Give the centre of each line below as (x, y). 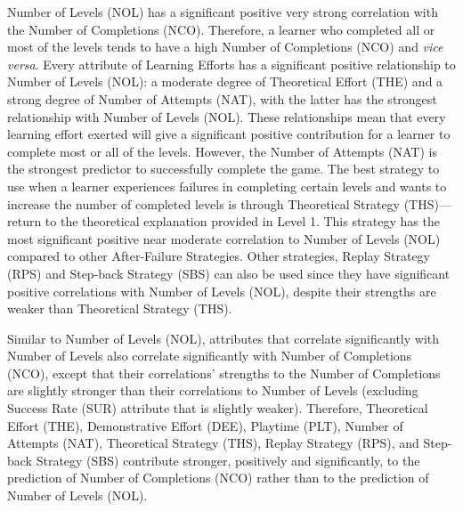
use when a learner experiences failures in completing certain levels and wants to (227, 186)
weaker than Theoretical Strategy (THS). (120, 308)
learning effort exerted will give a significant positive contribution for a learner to (229, 134)
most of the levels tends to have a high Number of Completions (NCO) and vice (225, 47)
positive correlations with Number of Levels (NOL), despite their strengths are (222, 291)
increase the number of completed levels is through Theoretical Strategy (204, 203)
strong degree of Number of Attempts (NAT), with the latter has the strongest (222, 98)
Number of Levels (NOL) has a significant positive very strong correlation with (223, 12)
